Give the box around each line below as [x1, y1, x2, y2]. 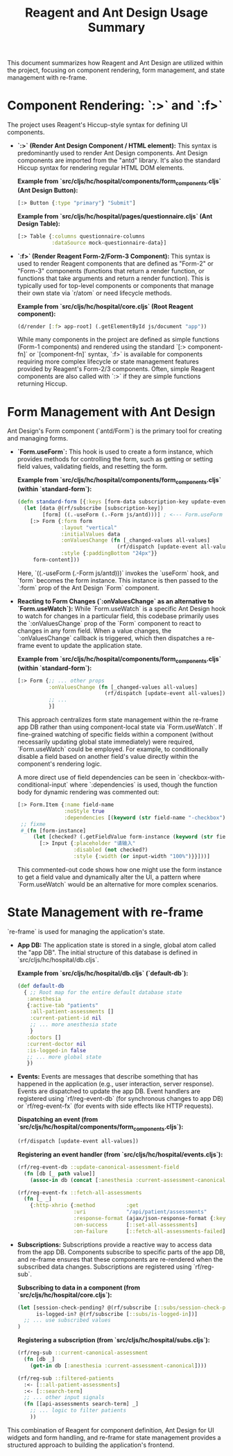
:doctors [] [26, 1034, 62, 1041]
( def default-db [17, 982, 64, 989]
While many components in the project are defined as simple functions [17, 335, 220, 344]
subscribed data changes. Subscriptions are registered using [17, 1262, 192, 1271]
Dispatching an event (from [17, 1115, 98, 1124]
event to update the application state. [35, 641, 143, 649]
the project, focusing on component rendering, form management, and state [7, 66, 225, 74]
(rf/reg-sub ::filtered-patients [17, 1375, 114, 1382]
